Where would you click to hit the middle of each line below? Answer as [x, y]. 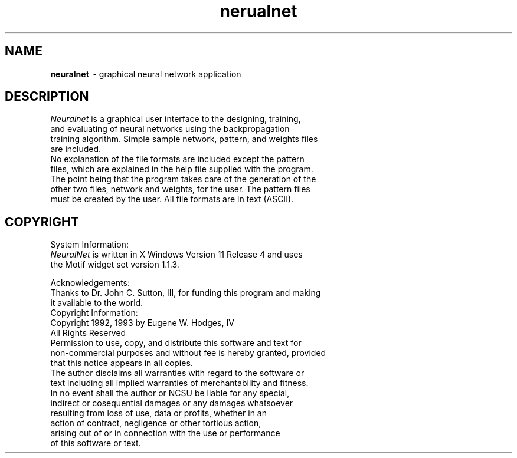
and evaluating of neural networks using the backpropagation [170, 129]
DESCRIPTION [47, 97]
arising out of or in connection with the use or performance [165, 433]
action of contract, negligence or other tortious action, [156, 423]
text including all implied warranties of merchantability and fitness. [179, 383]
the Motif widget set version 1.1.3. [115, 265]
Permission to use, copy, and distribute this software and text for [176, 343]
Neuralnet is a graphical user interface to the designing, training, [176, 119]
